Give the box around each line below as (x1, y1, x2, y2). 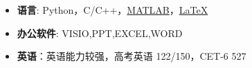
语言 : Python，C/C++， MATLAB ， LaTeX (17, 3, 208, 16)
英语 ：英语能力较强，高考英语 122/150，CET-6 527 (17, 49, 246, 63)
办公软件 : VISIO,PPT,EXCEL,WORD (17, 25, 183, 40)
